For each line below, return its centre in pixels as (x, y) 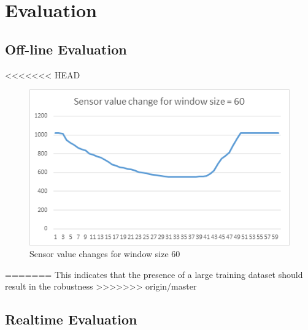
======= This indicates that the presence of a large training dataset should (154, 274)
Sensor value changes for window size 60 (105, 254)
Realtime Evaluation (71, 319)
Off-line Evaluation (66, 49)
